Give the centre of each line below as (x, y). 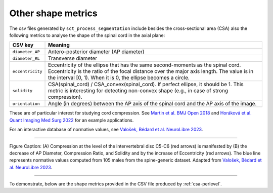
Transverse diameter (73, 58)
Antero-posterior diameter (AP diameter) (96, 52)
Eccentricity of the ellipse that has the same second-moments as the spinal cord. (145, 65)
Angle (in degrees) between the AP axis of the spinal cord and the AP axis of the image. (152, 104)
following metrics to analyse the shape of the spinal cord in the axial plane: (87, 35)
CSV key (23, 45)
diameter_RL (26, 58)
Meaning (59, 45)
